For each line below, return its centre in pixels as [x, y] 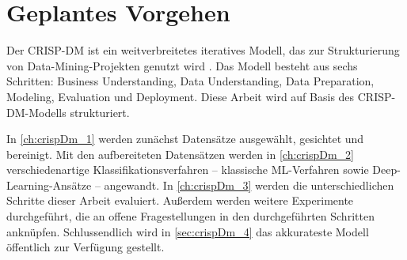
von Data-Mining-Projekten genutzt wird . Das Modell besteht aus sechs [182, 65]
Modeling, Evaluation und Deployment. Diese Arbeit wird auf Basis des [181, 96]
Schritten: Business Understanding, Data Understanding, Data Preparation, [190, 81]
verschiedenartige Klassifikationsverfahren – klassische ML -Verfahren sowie [188, 170]
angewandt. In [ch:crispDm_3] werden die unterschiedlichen [249, 185]
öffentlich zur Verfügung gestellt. [86, 247]
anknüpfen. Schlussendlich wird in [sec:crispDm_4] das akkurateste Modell [188, 231]
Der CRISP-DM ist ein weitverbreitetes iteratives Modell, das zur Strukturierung [203, 50]
